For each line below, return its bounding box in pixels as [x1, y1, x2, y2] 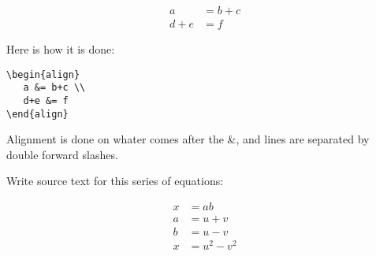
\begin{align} [6, 69, 80, 80]
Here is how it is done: [6, 41, 115, 58]
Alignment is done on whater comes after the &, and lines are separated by [6, 131, 370, 147]
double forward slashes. [6, 146, 118, 162]
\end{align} [6, 108, 69, 120]
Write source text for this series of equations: [6, 173, 224, 189]
